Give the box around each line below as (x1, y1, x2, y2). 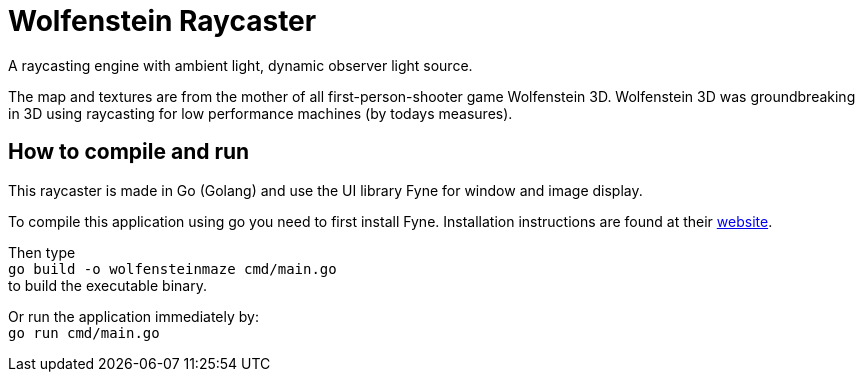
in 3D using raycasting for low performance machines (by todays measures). (8, 104, 513, 122)
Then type (8, 243, 76, 261)
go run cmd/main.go (8, 324, 160, 341)
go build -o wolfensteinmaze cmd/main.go (8, 260, 337, 277)
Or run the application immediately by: (8, 307, 259, 325)
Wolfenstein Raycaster (8, 4, 317, 38)
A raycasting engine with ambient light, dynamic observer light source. (8, 56, 473, 74)
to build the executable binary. (8, 276, 207, 294)
